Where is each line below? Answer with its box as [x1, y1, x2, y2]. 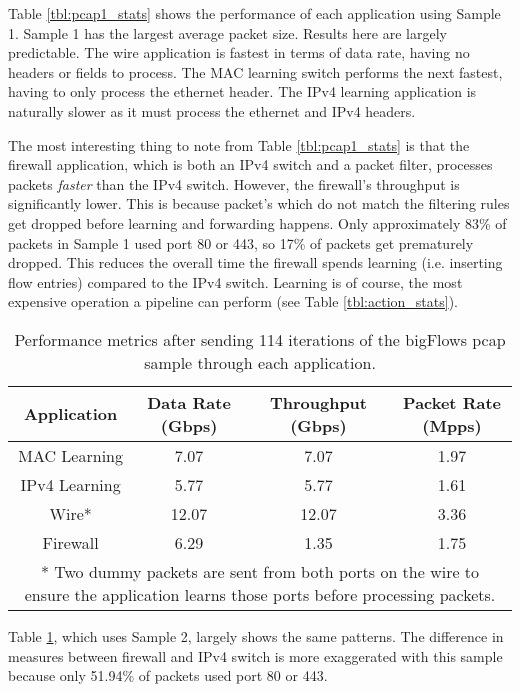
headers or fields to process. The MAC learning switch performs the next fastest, [8, 61, 503, 82]
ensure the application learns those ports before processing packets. [24, 582, 496, 606]
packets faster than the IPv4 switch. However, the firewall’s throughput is [8, 173, 460, 194]
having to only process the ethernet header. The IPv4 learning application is [8, 81, 477, 102]
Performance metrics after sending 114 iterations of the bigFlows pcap [14, 327, 506, 351]
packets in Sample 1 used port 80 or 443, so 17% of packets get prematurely [8, 232, 474, 253]
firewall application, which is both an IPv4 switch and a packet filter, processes [8, 154, 493, 175]
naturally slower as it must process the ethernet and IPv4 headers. [8, 100, 416, 121]
